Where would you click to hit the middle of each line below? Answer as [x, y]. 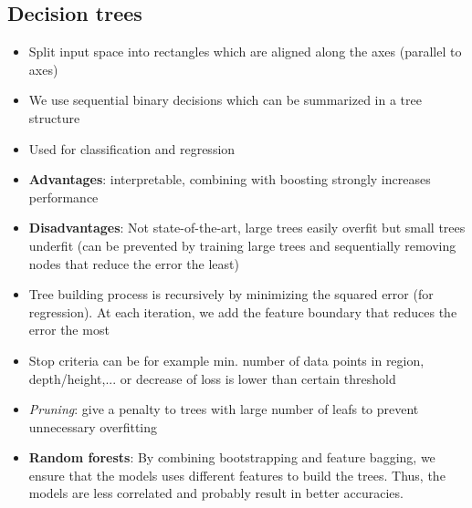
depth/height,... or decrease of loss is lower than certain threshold [212, 378]
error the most [69, 330]
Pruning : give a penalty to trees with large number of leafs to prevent [224, 409]
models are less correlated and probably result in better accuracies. [216, 493]
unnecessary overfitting [93, 426]
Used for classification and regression [132, 148]
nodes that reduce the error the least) [134, 263]
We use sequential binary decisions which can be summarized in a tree [225, 100]
